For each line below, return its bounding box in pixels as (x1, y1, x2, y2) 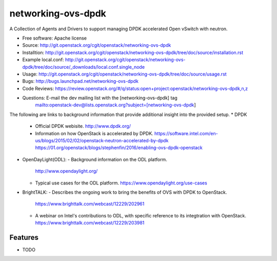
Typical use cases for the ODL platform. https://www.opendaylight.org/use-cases (35, 180, 207, 186)
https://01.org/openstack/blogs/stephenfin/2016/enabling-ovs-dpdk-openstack (35, 144, 203, 151)
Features (9, 233, 38, 241)
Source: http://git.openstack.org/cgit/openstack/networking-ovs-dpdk (22, 42, 171, 48)
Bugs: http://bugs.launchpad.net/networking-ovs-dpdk (22, 78, 138, 84)
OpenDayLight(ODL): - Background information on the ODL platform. (22, 156, 168, 162)
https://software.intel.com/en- (154, 130, 218, 136)
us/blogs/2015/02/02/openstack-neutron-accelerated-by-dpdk (35, 138, 169, 144)
